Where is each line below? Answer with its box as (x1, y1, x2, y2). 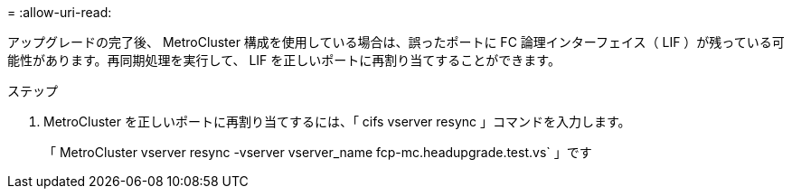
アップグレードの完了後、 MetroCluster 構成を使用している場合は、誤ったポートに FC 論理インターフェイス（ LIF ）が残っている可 (7, 34, 785, 50)
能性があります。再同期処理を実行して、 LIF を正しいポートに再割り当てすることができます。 (7, 52, 561, 68)
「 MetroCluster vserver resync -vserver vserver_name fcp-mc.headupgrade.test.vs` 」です (43, 145, 592, 160)
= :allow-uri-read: (7, 5, 112, 20)
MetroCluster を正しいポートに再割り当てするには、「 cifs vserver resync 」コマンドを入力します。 (43, 114, 631, 129)
